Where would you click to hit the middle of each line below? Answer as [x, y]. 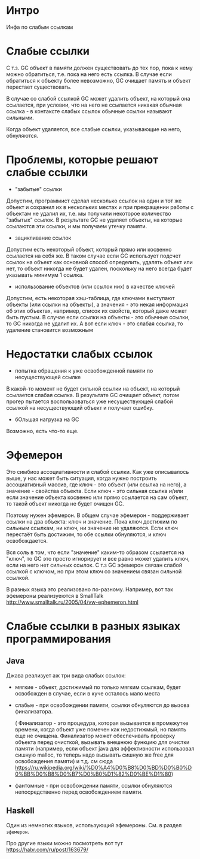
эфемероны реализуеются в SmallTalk [55, 595]
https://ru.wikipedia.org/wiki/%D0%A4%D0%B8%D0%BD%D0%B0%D [103, 767]
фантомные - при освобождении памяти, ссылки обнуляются [93, 785]
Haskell [20, 811]
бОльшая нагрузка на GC [47, 419]
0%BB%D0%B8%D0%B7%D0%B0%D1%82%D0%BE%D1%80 [93, 774]
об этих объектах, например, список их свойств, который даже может [97, 311]
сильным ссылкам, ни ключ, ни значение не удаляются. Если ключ [92, 528]
